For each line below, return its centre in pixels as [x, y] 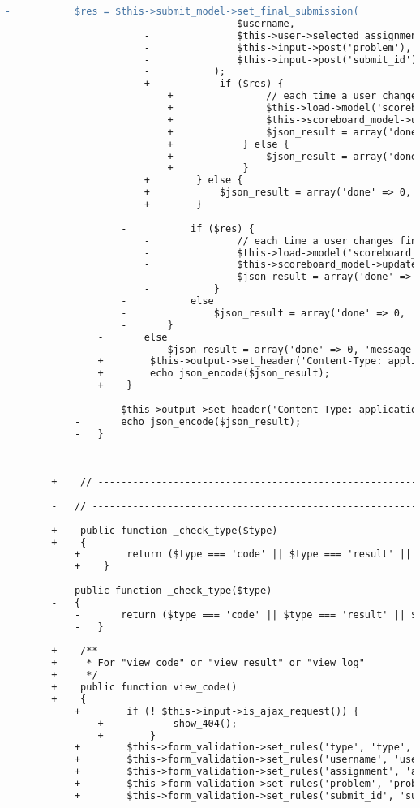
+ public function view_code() [144, 687]
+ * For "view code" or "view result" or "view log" [208, 663]
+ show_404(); [167, 723]
